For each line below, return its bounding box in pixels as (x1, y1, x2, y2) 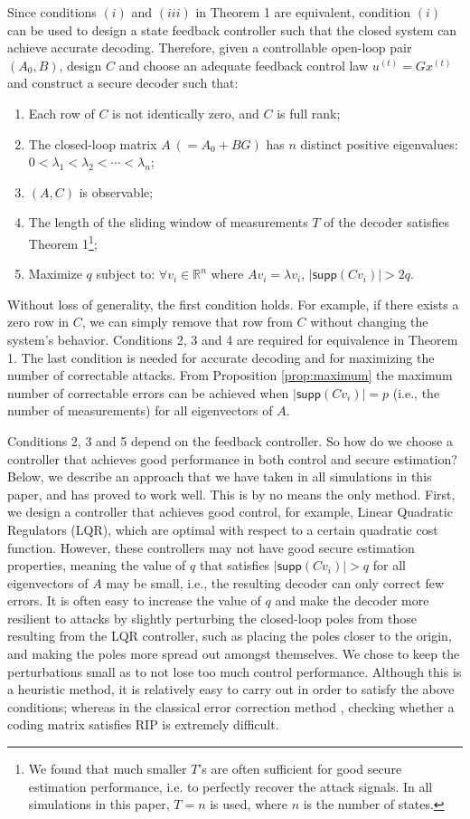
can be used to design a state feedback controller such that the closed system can (7, 20, 457, 39)
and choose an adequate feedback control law (118, 55, 369, 74)
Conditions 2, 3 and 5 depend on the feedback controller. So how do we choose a (7, 431, 453, 450)
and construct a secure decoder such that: (7, 73, 239, 92)
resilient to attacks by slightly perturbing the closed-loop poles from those (7, 608, 417, 627)
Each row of (28, 103, 95, 122)
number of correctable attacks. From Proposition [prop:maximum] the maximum (7, 366, 453, 385)
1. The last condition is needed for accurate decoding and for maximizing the (7, 348, 435, 367)
